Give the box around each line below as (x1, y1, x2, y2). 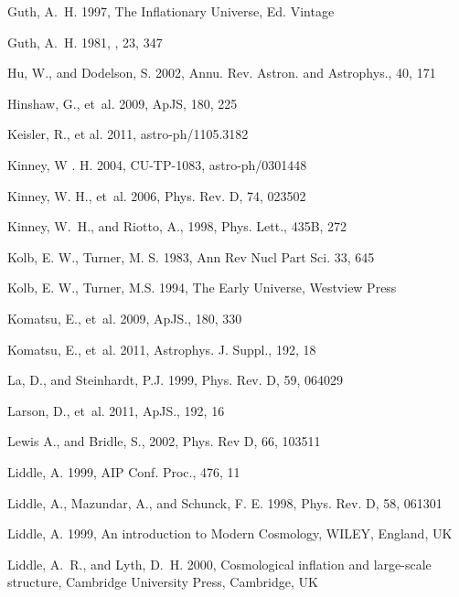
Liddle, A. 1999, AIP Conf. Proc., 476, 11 (7, 462, 240, 481)
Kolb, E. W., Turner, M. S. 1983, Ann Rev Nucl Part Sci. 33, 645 (7, 247, 375, 266)
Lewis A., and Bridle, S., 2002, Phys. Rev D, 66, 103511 (7, 432, 321, 451)
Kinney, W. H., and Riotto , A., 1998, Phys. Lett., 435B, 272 (7, 217, 347, 236)
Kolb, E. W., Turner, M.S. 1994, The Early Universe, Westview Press (7, 278, 397, 297)
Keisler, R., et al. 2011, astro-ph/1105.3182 (7, 124, 249, 144)
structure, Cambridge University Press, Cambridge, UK (7, 572, 318, 592)
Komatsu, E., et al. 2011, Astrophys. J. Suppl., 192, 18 (7, 339, 316, 358)
